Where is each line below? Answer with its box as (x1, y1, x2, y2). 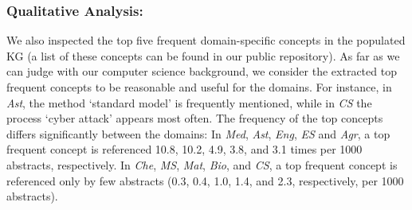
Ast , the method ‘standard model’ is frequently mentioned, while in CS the (6, 94, 372, 111)
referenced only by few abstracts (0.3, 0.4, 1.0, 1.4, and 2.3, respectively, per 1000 (6, 172, 404, 189)
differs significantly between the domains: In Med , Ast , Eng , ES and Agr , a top (6, 125, 390, 142)
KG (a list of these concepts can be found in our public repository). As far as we (6, 47, 400, 64)
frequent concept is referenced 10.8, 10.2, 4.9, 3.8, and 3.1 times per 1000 (6, 141, 363, 157)
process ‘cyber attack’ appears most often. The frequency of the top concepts (6, 110, 383, 126)
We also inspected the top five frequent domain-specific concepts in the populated (6, 32, 406, 49)
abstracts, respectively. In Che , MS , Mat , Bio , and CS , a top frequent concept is (6, 156, 398, 173)
